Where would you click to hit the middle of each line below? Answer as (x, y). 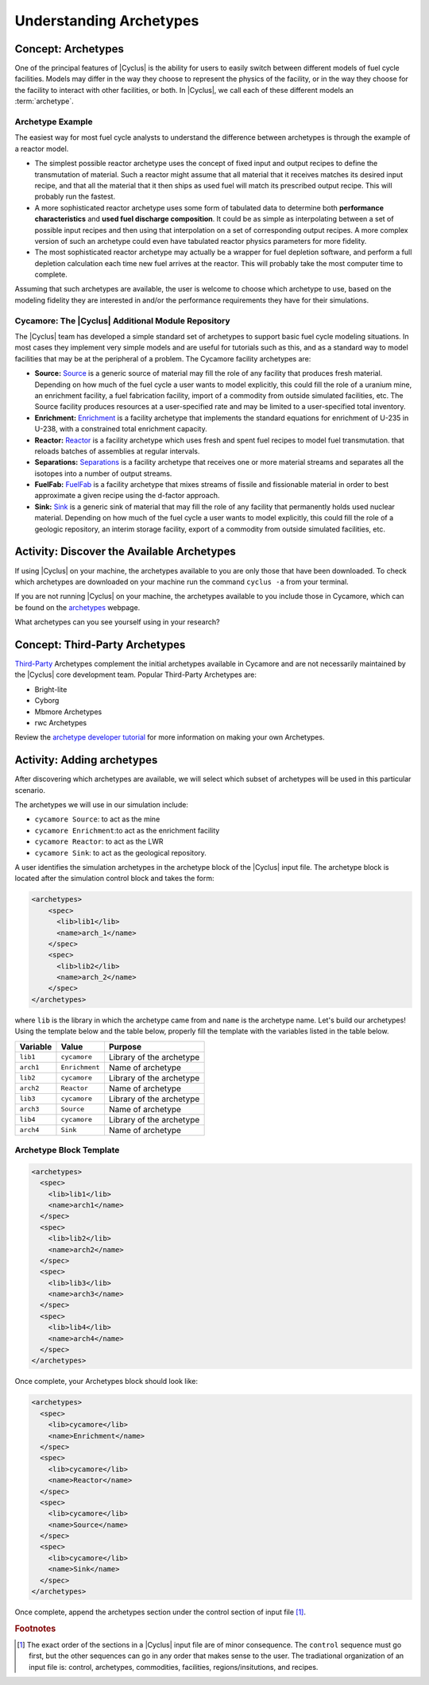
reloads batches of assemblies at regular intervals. (117, 451)
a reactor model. (42, 149)
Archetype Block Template (67, 1150)
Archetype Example (54, 122)
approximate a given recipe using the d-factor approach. (127, 496)
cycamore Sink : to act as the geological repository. (120, 852)
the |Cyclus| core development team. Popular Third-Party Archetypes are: (136, 674)
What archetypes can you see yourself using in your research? (117, 622)
